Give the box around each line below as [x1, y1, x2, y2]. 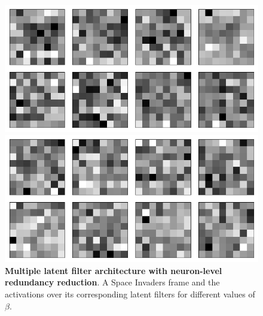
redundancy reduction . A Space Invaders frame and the [5, 276, 220, 288]
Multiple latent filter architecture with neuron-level [5, 264, 222, 276]
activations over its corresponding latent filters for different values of [5, 287, 255, 300]
